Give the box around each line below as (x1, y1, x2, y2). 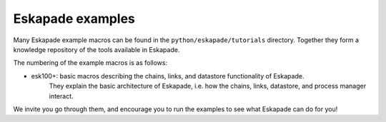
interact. (49, 91, 74, 100)
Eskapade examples (13, 11, 136, 26)
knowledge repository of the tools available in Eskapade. (13, 45, 180, 54)
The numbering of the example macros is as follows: (13, 59, 168, 67)
